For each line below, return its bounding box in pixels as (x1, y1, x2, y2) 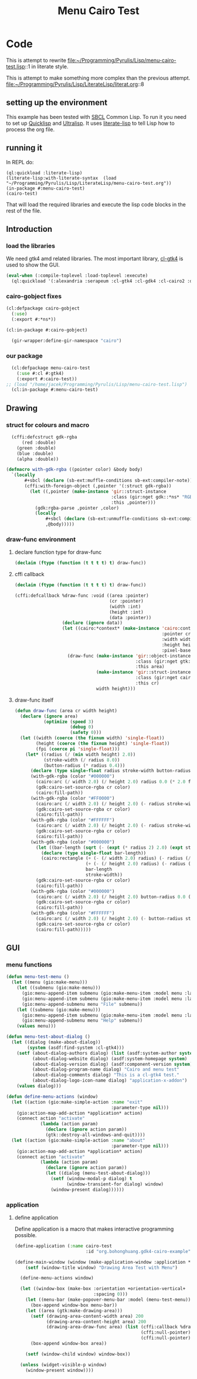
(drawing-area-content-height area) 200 (46, 1318, 147, 1325)
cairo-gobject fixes (6, 292, 62, 300)
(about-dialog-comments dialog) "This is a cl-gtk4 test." (32, 1072, 180, 1078)
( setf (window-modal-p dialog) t (50, 1176, 133, 1182)
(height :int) (109, 609, 144, 615)
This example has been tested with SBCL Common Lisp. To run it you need (6, 113, 186, 120)
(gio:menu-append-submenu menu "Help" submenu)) (21, 1018, 143, 1024)
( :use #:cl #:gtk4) (16, 370, 64, 376)
